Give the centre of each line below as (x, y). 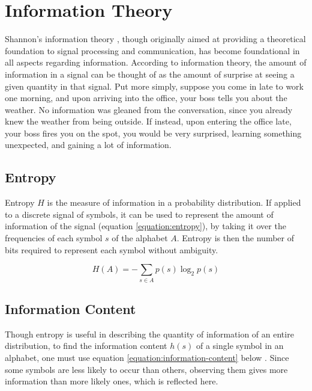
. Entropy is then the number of (235, 238)
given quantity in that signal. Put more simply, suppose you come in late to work (154, 86)
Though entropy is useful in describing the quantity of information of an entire (149, 334)
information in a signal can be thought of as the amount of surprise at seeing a (150, 74)
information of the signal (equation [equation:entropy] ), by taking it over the (145, 226)
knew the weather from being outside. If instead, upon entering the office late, (148, 121)
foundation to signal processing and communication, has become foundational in (152, 50)
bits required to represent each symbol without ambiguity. (112, 249)
